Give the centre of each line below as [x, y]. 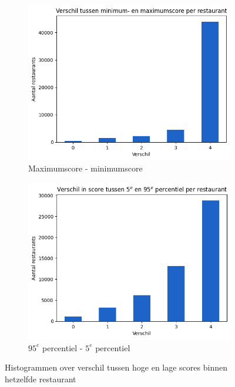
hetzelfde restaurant [41, 378]
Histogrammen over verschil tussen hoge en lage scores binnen [116, 367]
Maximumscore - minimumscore [85, 168]
